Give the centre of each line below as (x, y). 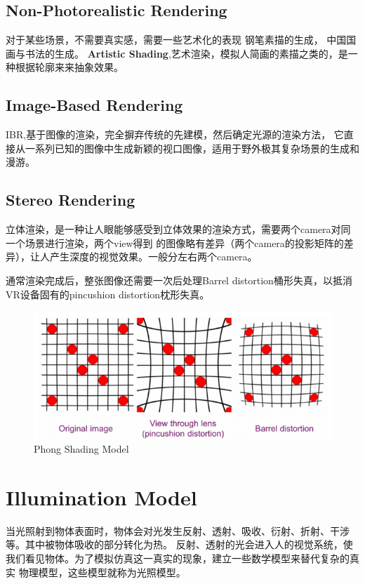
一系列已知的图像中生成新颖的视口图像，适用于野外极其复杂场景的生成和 (192, 148)
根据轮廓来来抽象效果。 (69, 67)
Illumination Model (101, 497)
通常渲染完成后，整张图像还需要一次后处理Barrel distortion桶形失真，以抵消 (179, 280)
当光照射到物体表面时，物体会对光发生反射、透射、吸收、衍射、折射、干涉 (178, 530)
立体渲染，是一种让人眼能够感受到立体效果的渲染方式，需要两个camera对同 (178, 229)
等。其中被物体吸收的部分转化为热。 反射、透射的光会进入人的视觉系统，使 (179, 544)
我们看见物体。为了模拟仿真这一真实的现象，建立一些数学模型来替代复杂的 (178, 558)
